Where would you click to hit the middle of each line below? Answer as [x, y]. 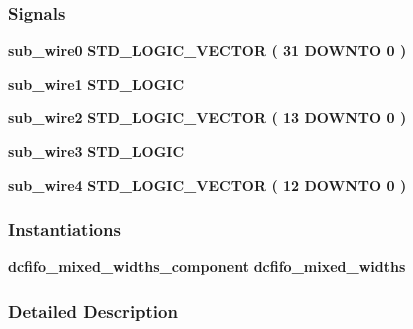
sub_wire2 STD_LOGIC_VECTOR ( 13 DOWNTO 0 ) [207, 117]
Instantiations [64, 229]
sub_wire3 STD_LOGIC [96, 151]
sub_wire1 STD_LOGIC [96, 83]
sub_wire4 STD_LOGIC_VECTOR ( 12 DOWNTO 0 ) [207, 184]
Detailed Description [93, 310]
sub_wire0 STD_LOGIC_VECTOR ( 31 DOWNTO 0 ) [207, 50]
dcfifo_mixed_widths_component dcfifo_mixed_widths [207, 266]
